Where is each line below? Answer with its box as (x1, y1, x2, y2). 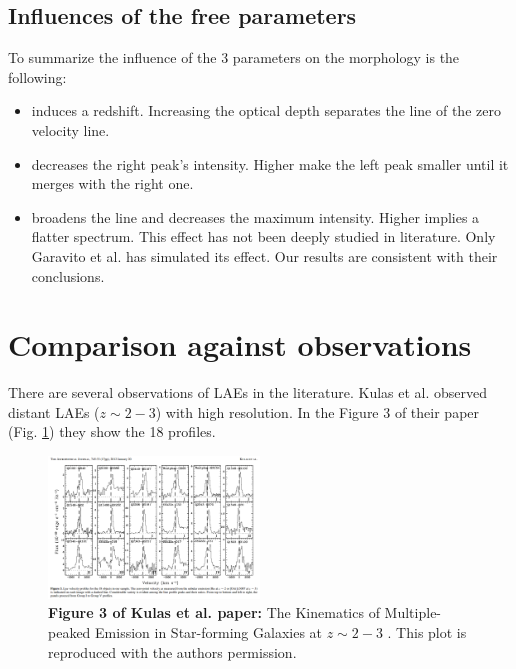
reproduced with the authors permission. (48, 641, 297, 662)
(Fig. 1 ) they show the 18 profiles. (8, 421, 216, 442)
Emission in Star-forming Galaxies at (95, 622, 323, 643)
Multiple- (384, 602, 442, 623)
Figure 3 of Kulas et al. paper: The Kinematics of (48, 602, 380, 623)
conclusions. (31, 265, 105, 286)
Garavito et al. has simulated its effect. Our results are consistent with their (31, 245, 498, 266)
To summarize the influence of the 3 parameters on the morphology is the (8, 47, 460, 68)
